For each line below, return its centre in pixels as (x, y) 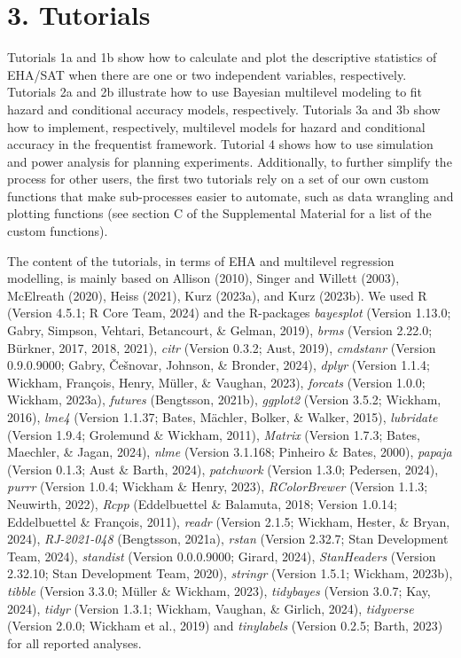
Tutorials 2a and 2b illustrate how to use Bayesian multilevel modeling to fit (215, 92)
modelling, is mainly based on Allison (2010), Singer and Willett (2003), (203, 278)
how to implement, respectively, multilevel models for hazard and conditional (216, 126)
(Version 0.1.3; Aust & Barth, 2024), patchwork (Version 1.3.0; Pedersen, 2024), (223, 469)
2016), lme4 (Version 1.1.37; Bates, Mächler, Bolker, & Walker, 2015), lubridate (223, 417)
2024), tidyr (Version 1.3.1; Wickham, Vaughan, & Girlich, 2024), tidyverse (211, 608)
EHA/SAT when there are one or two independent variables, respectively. (207, 74)
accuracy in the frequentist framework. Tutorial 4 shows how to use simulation (220, 144)
